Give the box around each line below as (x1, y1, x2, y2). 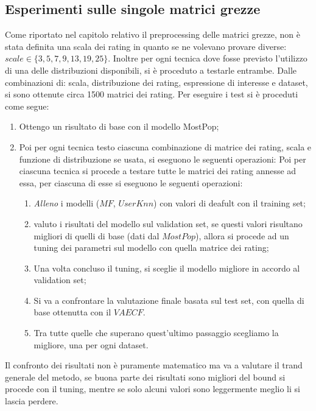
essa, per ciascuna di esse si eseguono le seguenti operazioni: (19, 176, 243, 189)
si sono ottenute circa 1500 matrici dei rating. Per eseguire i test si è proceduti (5, 88, 298, 100)
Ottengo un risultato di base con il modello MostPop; (19, 120, 219, 133)
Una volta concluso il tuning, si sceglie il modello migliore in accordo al (33, 261, 300, 274)
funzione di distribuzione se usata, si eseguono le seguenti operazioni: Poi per (19, 152, 306, 165)
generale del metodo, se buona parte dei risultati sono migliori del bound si (5, 370, 286, 383)
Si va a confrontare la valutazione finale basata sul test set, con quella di (33, 293, 304, 306)
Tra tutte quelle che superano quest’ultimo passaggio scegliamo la (33, 326, 279, 339)
